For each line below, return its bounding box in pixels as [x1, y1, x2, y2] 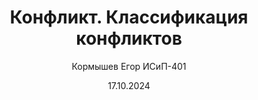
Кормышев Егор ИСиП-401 [71, 60, 187, 72]
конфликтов [75, 27, 183, 50]
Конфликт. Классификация [9, 6, 249, 29]
